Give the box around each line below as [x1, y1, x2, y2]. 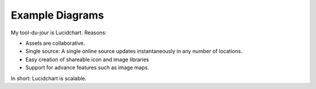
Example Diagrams [11, 9, 104, 22]
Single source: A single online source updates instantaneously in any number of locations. [25, 48, 243, 55]
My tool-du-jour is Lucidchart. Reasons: [11, 29, 107, 36]
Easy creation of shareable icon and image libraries [25, 56, 149, 63]
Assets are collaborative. [25, 40, 85, 47]
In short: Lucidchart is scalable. [11, 74, 87, 81]
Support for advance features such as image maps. [25, 64, 149, 71]
